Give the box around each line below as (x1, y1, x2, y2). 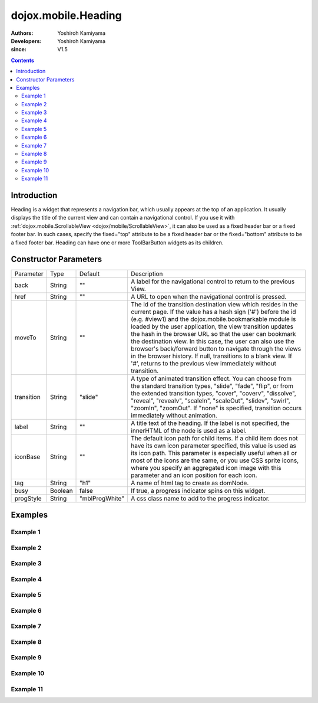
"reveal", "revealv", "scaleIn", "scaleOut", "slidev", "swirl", (130, 396, 291, 404)
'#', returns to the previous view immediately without (130, 359, 277, 367)
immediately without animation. (130, 411, 218, 419)
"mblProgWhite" (79, 494, 125, 502)
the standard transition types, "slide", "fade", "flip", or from (130, 381, 294, 390)
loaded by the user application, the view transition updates (130, 322, 294, 331)
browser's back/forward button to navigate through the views (130, 344, 302, 352)
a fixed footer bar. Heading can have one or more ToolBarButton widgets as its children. (11, 239, 224, 246)
